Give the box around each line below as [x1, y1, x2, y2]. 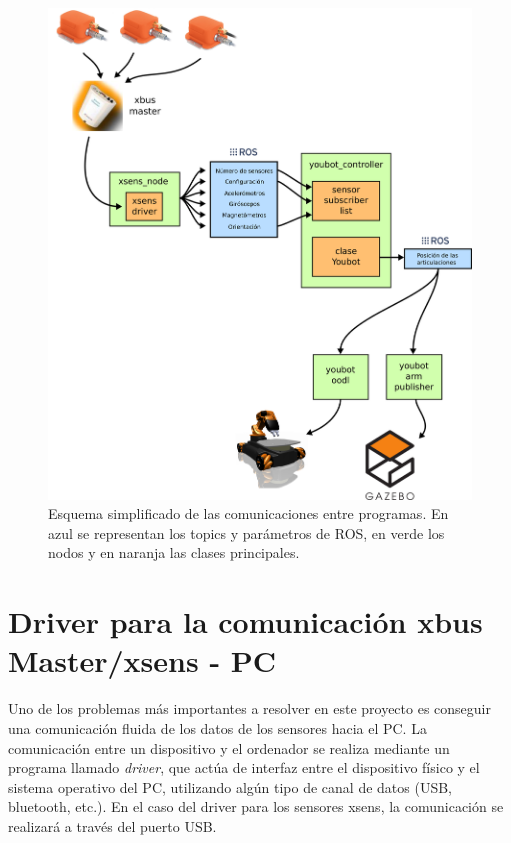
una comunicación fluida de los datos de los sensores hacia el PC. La [8, 717, 427, 738]
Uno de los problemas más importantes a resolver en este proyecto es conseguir [8, 698, 491, 719]
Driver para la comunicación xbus [8, 601, 483, 642]
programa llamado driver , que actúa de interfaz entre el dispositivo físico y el [8, 757, 480, 778]
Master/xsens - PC [8, 640, 277, 681]
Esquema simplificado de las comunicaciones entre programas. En [48, 503, 449, 524]
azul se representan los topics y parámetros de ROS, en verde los [48, 522, 445, 543]
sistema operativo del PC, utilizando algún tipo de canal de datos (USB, [8, 776, 453, 797]
